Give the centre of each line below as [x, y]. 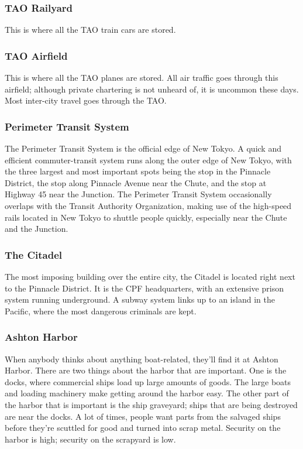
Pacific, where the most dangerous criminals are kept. [101, 311]
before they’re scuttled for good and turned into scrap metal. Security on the [143, 428]
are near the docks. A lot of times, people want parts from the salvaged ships [143, 416]
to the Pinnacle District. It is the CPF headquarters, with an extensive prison [144, 288]
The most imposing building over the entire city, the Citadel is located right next [150, 276]
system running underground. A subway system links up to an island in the [140, 299]
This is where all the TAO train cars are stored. [90, 30]
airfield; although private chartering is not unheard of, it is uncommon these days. [152, 89]
